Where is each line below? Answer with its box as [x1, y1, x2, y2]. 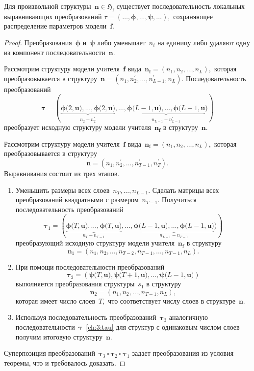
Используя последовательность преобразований [15, 312, 156, 322]
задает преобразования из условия [132, 348, 234, 358]
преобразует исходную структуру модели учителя [4, 122, 151, 132]
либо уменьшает [97, 37, 146, 47]
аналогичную [169, 312, 208, 322]
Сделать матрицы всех [152, 185, 219, 195]
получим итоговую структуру [15, 331, 102, 341]
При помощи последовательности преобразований [15, 261, 165, 272]
